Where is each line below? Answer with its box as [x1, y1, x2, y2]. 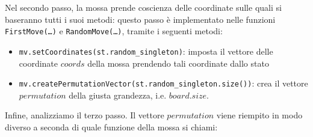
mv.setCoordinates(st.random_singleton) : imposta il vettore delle [19, 44, 273, 57]
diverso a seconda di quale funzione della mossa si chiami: [5, 120, 218, 133]
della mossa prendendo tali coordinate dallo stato [87, 56, 269, 69]
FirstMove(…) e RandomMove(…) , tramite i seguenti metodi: [5, 25, 223, 37]
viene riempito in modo [216, 109, 303, 121]
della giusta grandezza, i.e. [69, 88, 167, 101]
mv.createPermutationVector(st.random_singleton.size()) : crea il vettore [19, 77, 308, 90]
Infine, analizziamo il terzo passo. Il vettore [5, 109, 164, 121]
